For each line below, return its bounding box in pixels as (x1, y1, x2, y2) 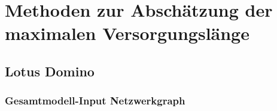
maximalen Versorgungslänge (5, 21, 249, 45)
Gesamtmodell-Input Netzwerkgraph (5, 93, 185, 108)
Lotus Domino (5, 61, 95, 80)
